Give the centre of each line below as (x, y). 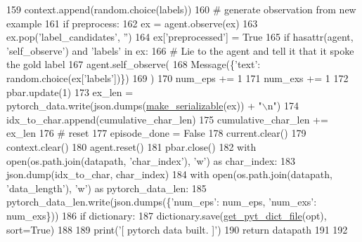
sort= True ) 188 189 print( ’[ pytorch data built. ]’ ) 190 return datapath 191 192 (177, 229)
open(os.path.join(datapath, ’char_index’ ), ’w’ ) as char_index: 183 (151, 160)
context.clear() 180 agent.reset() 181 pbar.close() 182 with (131, 146)
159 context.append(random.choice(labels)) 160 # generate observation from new (181, 9)
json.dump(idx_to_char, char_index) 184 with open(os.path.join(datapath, (169, 174)
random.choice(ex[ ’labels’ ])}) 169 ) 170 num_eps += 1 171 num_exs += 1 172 (177, 78)
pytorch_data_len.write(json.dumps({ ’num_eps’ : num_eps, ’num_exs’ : (162, 202)
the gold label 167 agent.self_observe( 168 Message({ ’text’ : (134, 64)
